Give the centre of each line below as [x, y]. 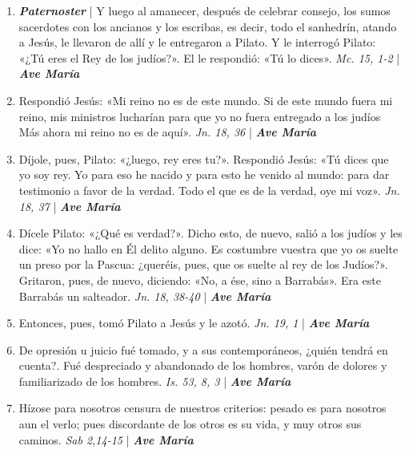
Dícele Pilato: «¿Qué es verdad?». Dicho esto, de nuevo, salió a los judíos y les [211, 233]
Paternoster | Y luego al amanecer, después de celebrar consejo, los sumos [204, 10]
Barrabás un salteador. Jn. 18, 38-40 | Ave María [145, 296]
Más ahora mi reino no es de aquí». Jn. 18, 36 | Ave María [168, 132]
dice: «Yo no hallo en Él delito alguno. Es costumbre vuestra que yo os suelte [209, 248]
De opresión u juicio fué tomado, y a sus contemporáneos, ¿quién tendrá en [203, 349]
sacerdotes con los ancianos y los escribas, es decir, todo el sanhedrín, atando [208, 26]
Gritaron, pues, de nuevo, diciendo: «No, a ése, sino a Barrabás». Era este [200, 280]
